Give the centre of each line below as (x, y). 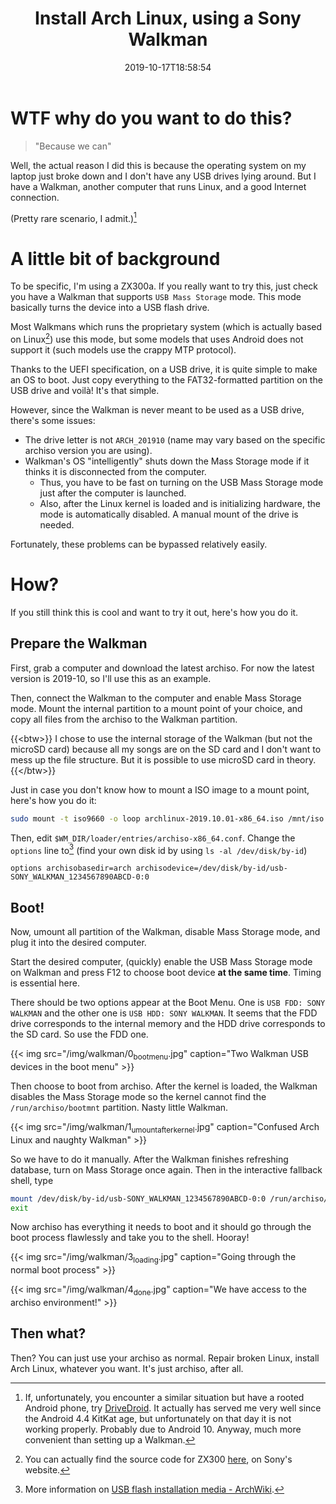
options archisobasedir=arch (71, 868)
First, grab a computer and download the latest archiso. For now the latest (162, 668)
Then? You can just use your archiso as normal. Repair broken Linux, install (165, 1358)
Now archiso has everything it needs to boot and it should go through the (161, 1227)
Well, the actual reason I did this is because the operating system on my (158, 165)
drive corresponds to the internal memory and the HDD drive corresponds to (168, 1024)
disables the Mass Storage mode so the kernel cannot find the (138, 1096)
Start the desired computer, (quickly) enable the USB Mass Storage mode (161, 962)
